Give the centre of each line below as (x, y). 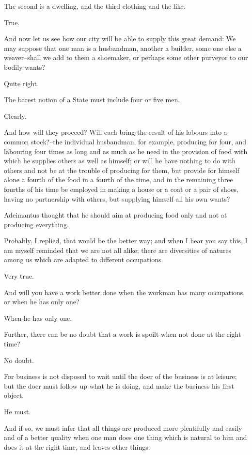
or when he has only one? (42, 302)
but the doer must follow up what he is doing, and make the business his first (119, 385)
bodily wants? (24, 67)
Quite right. (22, 83)
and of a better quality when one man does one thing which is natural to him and (126, 437)
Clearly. (15, 116)
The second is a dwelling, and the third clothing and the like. (95, 6)
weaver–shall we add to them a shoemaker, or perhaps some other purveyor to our (126, 57)
